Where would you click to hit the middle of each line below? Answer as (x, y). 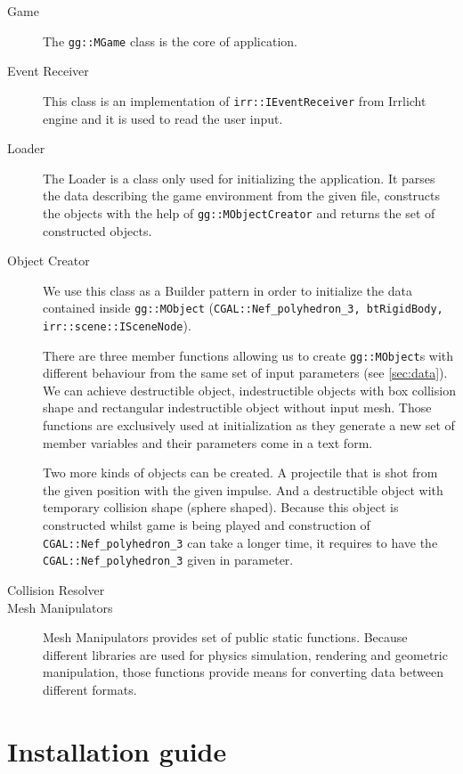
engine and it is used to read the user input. (163, 118)
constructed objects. (97, 230)
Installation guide (117, 750)
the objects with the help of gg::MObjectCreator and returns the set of (239, 212)
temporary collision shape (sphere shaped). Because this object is (221, 507)
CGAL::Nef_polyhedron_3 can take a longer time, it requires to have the (240, 542)
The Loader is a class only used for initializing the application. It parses (239, 178)
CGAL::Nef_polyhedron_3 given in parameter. (168, 560)
